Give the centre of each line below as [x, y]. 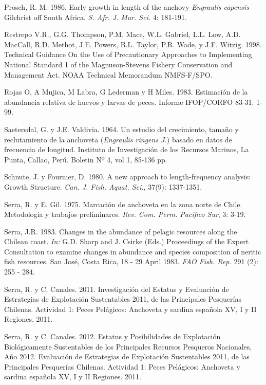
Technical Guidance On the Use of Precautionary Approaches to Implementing [128, 54]
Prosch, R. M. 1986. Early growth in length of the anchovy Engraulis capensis [127, 7]
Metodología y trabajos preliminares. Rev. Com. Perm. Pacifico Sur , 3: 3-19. [125, 214]
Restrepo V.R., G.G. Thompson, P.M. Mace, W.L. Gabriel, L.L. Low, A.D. [122, 34]
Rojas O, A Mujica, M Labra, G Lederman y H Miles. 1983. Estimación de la [126, 92]
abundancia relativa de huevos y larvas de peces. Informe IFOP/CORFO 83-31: [129, 102]
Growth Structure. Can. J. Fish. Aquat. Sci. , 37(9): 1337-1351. [103, 186]
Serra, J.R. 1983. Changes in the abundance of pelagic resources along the [121, 231]
